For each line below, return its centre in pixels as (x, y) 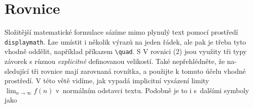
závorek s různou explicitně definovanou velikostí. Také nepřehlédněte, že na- (121, 61)
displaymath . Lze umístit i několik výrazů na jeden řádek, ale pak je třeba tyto (125, 41)
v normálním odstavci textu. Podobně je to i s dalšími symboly (152, 90)
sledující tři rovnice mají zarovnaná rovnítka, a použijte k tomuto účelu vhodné (125, 71)
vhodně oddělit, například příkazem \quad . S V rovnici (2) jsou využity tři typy (126, 51)
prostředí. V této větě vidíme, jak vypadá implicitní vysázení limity (107, 81)
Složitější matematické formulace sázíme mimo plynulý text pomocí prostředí (121, 32)
